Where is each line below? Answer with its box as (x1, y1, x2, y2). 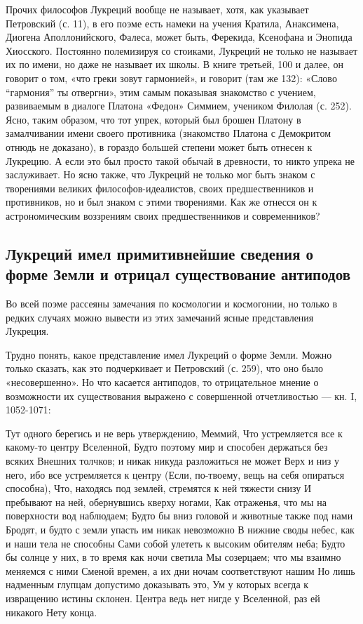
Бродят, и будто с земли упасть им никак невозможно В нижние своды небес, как (6, 522, 355, 536)
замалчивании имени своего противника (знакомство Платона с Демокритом (6, 126, 331, 140)
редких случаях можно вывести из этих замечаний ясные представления (6, 310, 314, 324)
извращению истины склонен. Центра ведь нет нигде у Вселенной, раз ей (6, 590, 320, 605)
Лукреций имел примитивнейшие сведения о (6, 242, 314, 264)
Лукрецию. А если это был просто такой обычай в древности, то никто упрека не (6, 153, 355, 168)
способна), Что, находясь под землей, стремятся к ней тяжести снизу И (6, 481, 312, 496)
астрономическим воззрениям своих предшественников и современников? (6, 208, 320, 223)
